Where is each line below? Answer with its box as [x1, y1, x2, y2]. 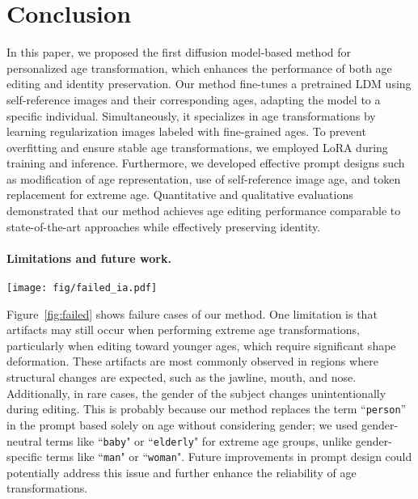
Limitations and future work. [6, 249, 171, 266]
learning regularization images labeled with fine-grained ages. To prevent [6, 123, 366, 140]
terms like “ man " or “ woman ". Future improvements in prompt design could [45, 448, 412, 465]
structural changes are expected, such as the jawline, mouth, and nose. [6, 369, 357, 386]
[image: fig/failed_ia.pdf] [6, 282, 158, 294]
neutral [6, 432, 42, 449]
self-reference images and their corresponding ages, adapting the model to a [6, 91, 381, 108]
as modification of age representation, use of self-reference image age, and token [6, 170, 401, 187]
